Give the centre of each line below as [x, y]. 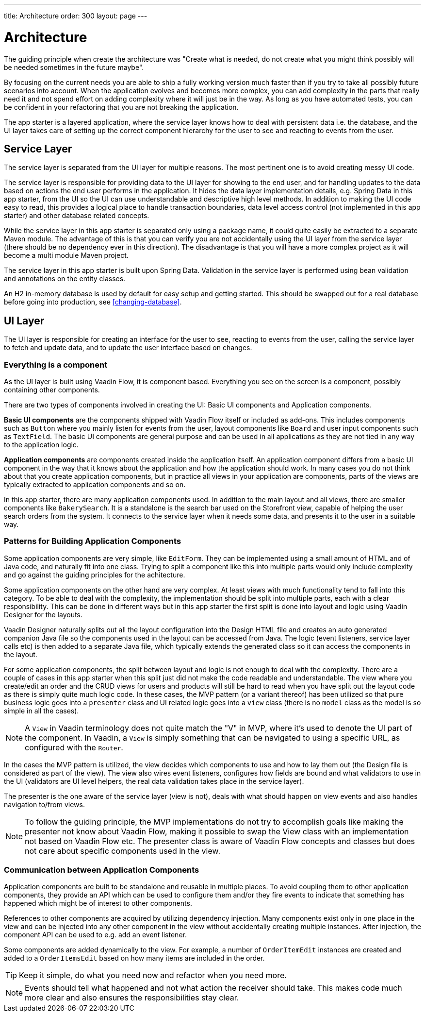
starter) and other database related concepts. [77, 216]
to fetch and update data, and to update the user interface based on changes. [128, 348]
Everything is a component [56, 364]
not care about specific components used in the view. [123, 851]
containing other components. [52, 389]
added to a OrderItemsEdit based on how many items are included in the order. [134, 958]
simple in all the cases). [41, 711]
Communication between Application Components [102, 870]
